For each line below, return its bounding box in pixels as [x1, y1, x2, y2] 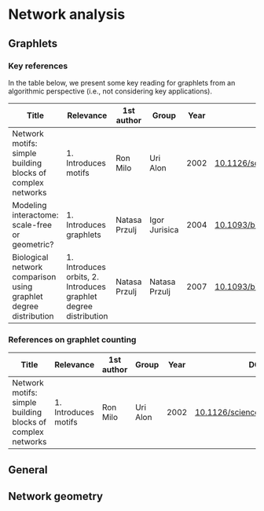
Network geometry [8, 489, 104, 503]
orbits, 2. [66, 271, 100, 282]
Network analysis [8, 5, 126, 24]
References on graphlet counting [8, 334, 137, 345]
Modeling [12, 199, 47, 210]
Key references [8, 60, 68, 71]
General [8, 463, 49, 476]
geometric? [12, 239, 54, 250]
